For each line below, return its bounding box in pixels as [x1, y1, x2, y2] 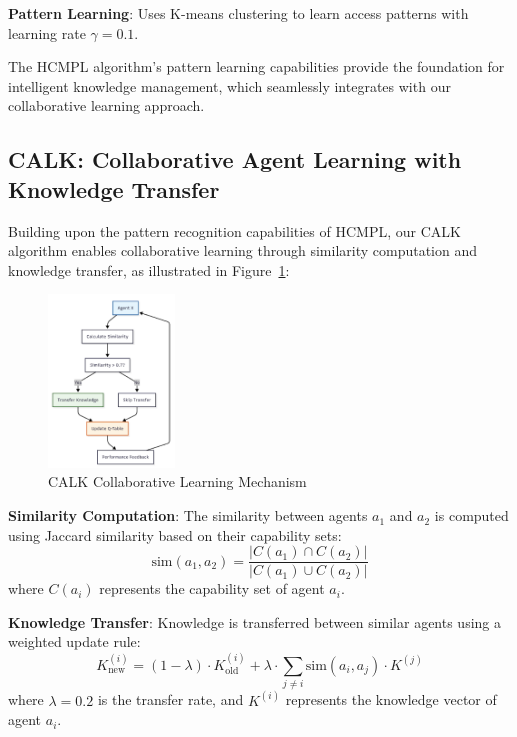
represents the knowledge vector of [285, 689, 497, 710]
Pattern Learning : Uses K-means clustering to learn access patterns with [8, 3, 469, 23]
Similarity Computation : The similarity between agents [8, 505, 368, 526]
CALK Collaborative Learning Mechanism [48, 471, 307, 492]
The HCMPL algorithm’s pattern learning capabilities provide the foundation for [8, 56, 505, 77]
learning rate [8, 22, 86, 43]
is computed [434, 505, 509, 526]
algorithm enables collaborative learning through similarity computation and [8, 240, 478, 261]
